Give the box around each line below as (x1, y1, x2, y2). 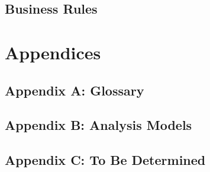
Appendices (5, 40, 101, 64)
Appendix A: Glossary (5, 81, 144, 99)
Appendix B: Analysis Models (5, 116, 192, 134)
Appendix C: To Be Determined (5, 151, 206, 169)
